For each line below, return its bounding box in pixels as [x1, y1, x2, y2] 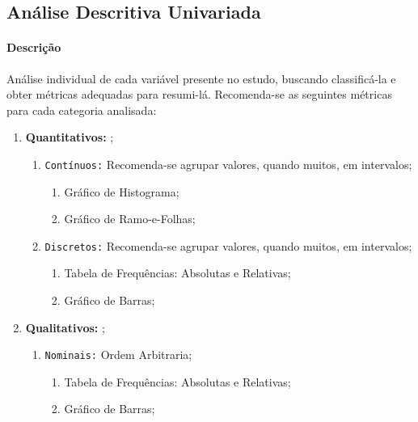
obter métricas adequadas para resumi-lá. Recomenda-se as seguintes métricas [6, 86, 392, 103]
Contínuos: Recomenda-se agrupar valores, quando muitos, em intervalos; [44, 155, 412, 172]
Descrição [6, 39, 61, 56]
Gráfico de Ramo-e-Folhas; [64, 210, 196, 227]
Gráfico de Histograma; [64, 183, 179, 200]
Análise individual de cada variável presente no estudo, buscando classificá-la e [6, 70, 396, 87]
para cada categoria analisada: [6, 101, 157, 118]
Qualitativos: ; [25, 319, 105, 335]
